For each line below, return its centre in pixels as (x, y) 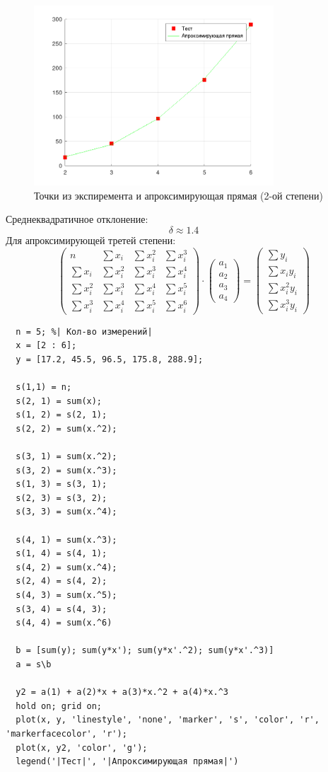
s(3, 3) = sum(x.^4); (66, 512)
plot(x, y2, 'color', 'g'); (82, 748)
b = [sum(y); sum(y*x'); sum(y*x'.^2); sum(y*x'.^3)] (145, 651)
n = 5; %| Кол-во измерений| (84, 332)
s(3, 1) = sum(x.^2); (66, 457)
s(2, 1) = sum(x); (59, 401)
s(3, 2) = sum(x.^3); (66, 470)
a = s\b (34, 664)
